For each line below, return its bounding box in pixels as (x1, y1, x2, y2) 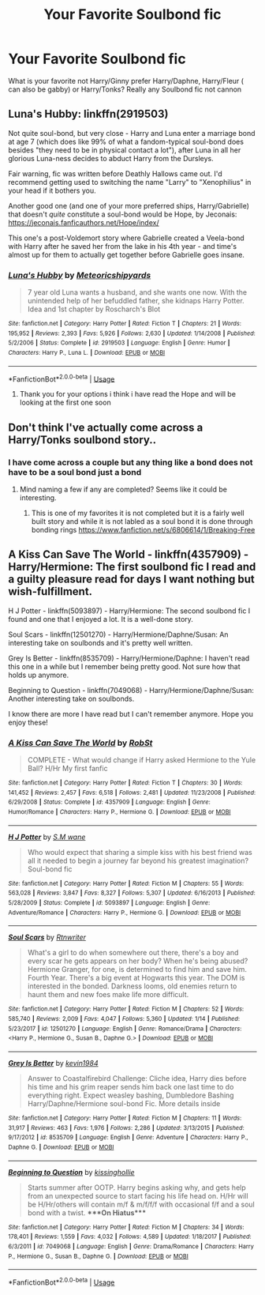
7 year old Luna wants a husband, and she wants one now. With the (27, 288, 248, 297)
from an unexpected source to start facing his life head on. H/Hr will (27, 1191, 248, 1200)
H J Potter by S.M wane (8, 832, 86, 841)
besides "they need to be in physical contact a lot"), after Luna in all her (8, 145, 241, 155)
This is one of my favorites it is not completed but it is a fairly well (31, 508, 244, 518)
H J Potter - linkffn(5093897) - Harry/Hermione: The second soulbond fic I (8, 606, 251, 616)
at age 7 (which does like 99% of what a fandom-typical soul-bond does (8, 137, 244, 146)
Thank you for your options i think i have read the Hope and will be (19, 390, 237, 399)
